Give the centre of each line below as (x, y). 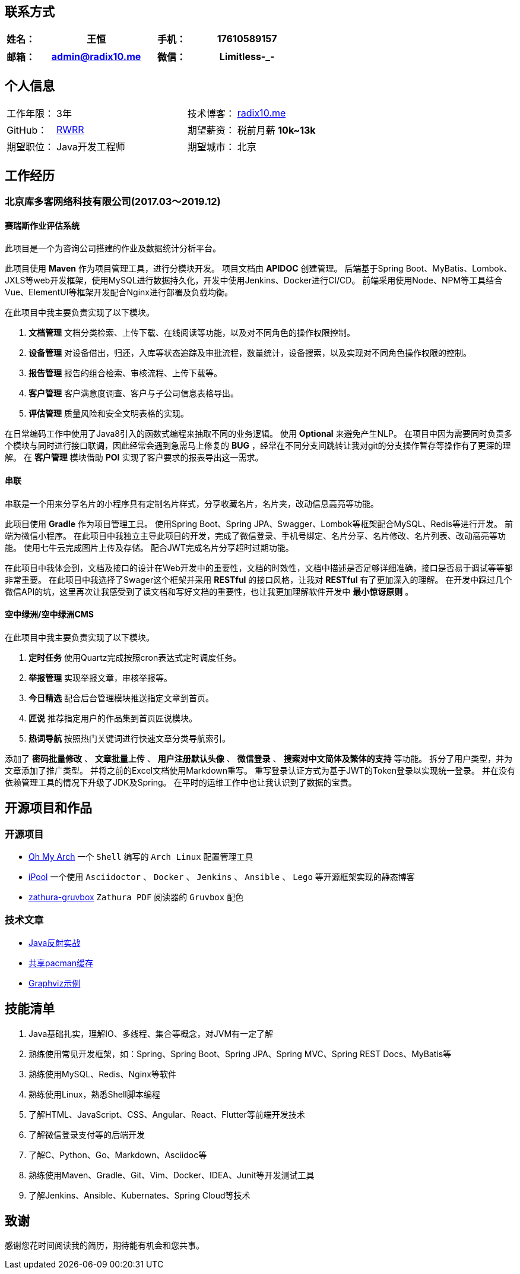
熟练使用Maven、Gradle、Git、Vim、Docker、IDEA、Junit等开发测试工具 (172, 1175)
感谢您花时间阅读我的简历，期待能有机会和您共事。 (104, 1245)
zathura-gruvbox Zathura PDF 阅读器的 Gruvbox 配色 (136, 897)
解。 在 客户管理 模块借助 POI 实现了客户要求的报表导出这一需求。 (134, 458)
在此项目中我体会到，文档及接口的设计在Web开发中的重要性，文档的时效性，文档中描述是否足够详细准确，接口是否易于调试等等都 (259, 567)
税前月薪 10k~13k (276, 130)
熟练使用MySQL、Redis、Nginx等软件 (102, 1074)
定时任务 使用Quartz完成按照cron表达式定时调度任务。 (135, 657)
